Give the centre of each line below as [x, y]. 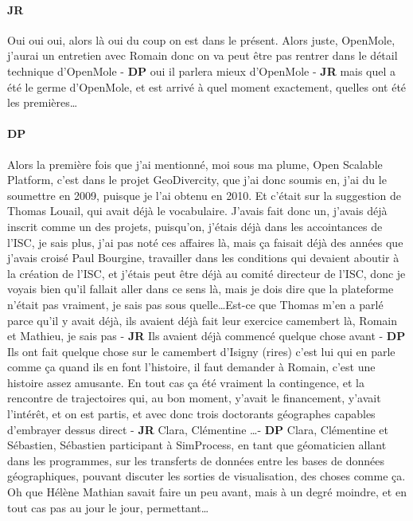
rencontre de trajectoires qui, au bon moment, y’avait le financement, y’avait [194, 398]
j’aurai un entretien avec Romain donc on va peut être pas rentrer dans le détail [203, 55]
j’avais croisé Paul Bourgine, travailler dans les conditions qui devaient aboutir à [203, 258]
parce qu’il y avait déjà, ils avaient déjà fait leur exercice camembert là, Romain [202, 320]
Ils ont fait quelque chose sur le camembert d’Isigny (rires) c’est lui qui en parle [201, 351]
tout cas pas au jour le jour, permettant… [108, 507]
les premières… [43, 102]
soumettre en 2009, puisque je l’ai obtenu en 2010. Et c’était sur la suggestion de [204, 195]
